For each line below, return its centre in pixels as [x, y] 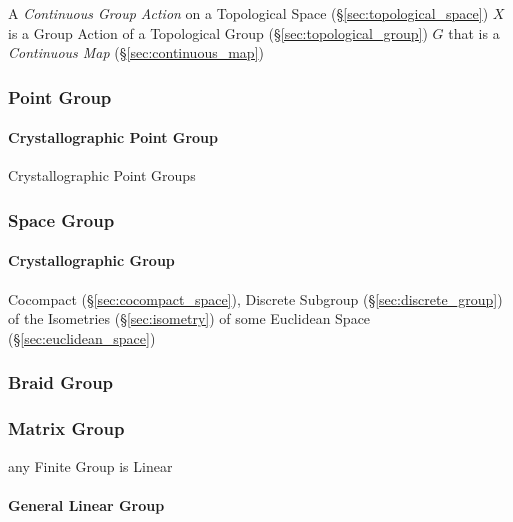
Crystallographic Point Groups [102, 175]
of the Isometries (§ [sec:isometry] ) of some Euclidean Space [189, 318]
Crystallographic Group [91, 260]
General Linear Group [86, 504]
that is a [474, 32]
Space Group [61, 219]
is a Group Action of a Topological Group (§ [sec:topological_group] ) [218, 32]
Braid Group [61, 382]
